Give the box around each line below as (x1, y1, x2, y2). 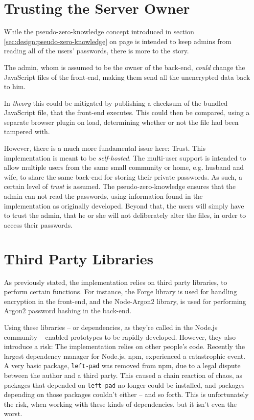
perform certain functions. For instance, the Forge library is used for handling (4, 286, 237, 297)
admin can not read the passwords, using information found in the (4, 191, 203, 201)
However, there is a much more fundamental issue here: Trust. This (4, 143, 206, 153)
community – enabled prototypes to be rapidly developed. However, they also (4, 331, 236, 342)
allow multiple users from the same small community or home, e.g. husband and (4, 162, 244, 172)
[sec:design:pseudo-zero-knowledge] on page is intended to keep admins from (4, 36, 231, 46)
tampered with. (4, 126, 50, 137)
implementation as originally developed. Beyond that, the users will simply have (4, 200, 244, 210)
